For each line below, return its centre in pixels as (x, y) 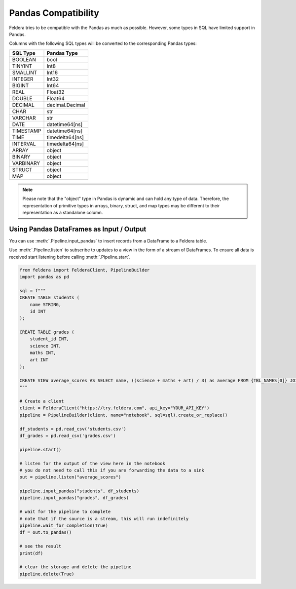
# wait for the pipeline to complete (65, 512)
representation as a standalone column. (63, 212)
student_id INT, (49, 339)
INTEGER (23, 79)
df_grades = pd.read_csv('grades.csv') (68, 435)
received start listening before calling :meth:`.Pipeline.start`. (70, 257)
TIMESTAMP (27, 131)
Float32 (55, 92)
